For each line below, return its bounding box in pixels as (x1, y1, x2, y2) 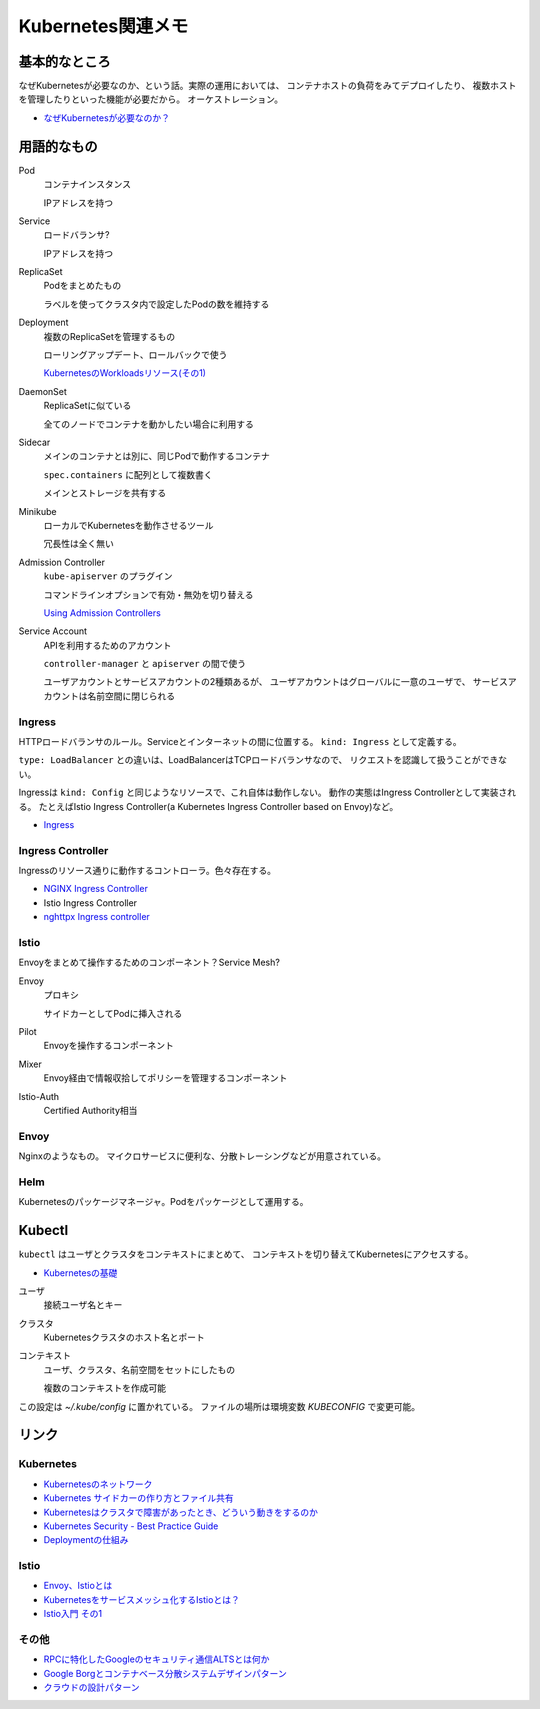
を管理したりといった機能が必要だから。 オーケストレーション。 (18, 93, 284, 105)
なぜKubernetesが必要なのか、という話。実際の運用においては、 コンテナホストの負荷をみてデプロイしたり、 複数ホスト (18, 80, 517, 92)
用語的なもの (18, 138, 98, 155)
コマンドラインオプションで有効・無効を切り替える (43, 588, 254, 600)
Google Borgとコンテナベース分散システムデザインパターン (43, 1667, 287, 1679)
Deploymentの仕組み (43, 1534, 129, 1546)
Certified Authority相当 (43, 1104, 138, 1116)
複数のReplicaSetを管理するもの (43, 330, 176, 342)
